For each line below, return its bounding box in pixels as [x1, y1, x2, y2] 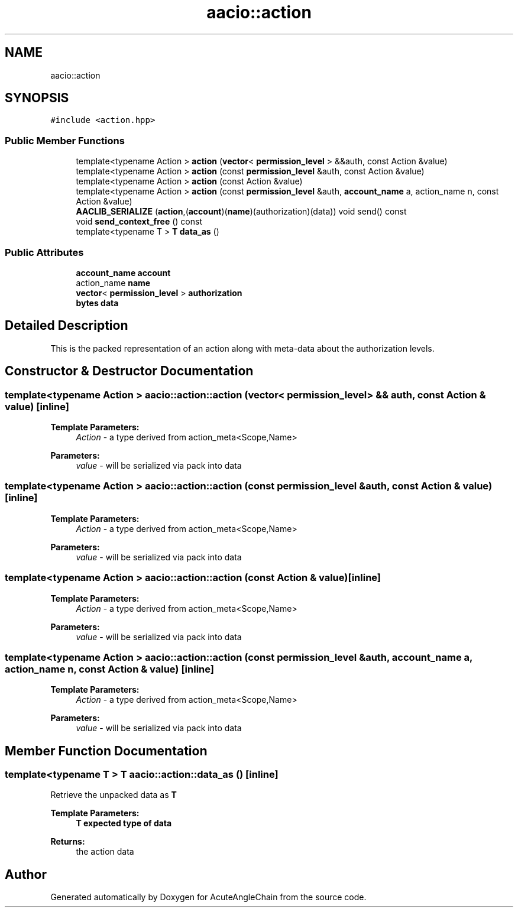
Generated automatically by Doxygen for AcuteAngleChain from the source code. [50, 892, 367, 903]
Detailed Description [5, 318, 128, 333]
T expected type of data [76, 818, 172, 829]
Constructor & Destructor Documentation [5, 363, 254, 379]
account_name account [76, 267, 171, 278]
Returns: [50, 836, 85, 847]
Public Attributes [5, 246, 84, 258]
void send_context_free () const [76, 216, 202, 227]
